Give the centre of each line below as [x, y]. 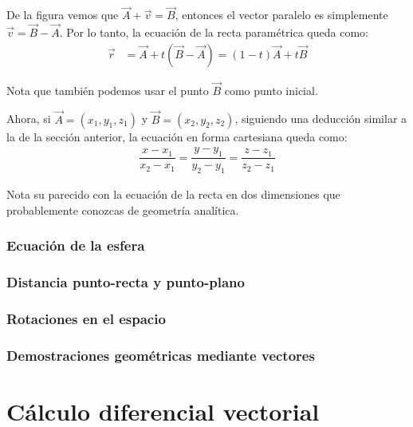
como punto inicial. [271, 90]
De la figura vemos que [63, 15]
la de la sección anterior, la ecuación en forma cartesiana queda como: [177, 136]
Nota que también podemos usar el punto [108, 90]
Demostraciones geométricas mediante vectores [161, 355]
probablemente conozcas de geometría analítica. [123, 210]
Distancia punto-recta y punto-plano [126, 281]
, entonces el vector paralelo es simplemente [281, 15]
